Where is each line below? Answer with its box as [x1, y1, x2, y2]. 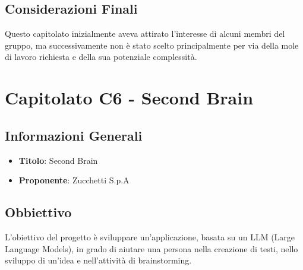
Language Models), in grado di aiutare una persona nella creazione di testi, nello [5, 242, 298, 255]
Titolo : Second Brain [18, 154, 98, 166]
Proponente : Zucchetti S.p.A [18, 174, 130, 186]
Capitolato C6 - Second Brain [5, 85, 254, 110]
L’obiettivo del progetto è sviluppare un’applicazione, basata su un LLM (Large [5, 230, 295, 243]
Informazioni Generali [5, 126, 143, 144]
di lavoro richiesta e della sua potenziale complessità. [5, 50, 197, 63]
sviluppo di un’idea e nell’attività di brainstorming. [5, 254, 192, 266]
